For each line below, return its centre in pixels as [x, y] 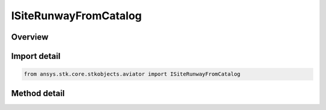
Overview [30, 37]
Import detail [36, 56]
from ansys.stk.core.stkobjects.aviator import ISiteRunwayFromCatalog [132, 74]
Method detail [38, 93]
